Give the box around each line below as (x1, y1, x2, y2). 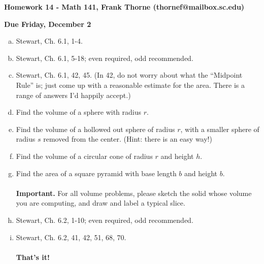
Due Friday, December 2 (4, 18, 91, 29)
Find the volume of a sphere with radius (16, 107, 142, 117)
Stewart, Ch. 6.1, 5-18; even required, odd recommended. (16, 52, 193, 63)
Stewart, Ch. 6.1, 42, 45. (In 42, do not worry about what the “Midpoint (16, 70, 243, 80)
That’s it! (16, 251, 50, 262)
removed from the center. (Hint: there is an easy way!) (43, 134, 212, 144)
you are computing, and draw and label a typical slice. (16, 197, 185, 208)
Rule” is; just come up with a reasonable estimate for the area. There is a (16, 79, 245, 90)
